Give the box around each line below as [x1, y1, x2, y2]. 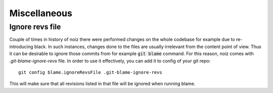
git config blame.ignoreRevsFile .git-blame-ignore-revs [18, 69, 163, 75]
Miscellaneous [9, 8, 73, 19]
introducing [9, 43, 33, 50]
